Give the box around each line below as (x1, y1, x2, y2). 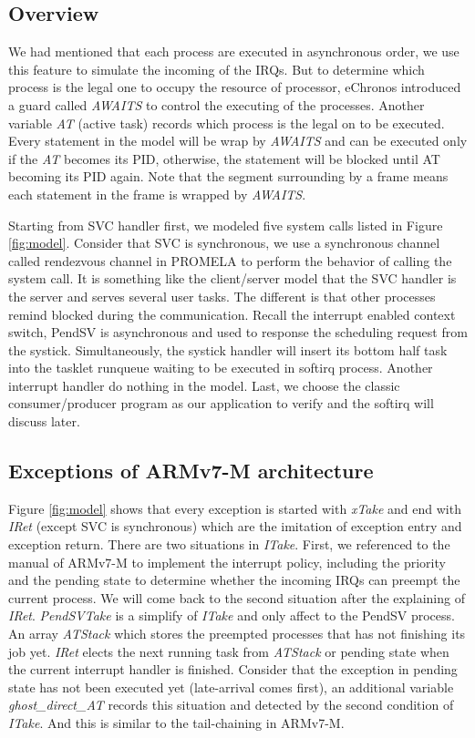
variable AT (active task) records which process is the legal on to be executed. (8, 113, 445, 132)
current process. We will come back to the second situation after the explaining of (8, 588, 465, 607)
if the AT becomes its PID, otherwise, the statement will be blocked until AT (8, 149, 440, 168)
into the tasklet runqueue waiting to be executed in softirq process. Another (8, 358, 433, 377)
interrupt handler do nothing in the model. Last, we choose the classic (8, 375, 400, 395)
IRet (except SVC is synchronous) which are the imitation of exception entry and (8, 517, 462, 536)
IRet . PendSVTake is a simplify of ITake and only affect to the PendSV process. (8, 606, 455, 625)
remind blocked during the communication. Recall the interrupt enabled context (8, 304, 456, 323)
